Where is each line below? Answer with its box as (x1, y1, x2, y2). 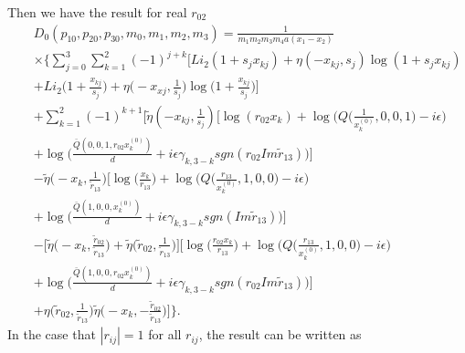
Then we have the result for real (7, 3, 187, 21)
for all (148, 325, 182, 344)
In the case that (7, 325, 96, 344)
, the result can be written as (198, 325, 362, 344)
